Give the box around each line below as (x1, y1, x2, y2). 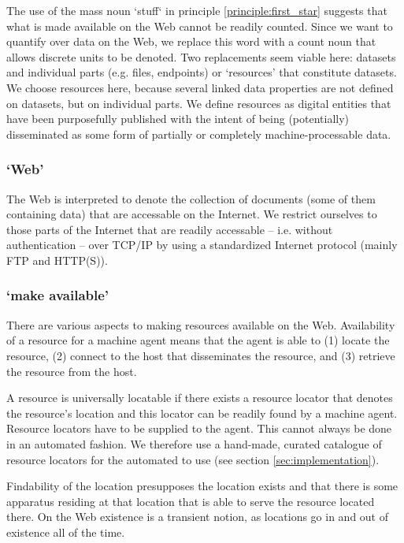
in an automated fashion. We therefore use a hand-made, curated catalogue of (6, 435, 382, 452)
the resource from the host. (6, 363, 137, 379)
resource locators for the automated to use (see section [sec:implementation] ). (6, 451, 380, 467)
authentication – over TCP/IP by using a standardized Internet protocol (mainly (6, 236, 398, 253)
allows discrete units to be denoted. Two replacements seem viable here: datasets (6, 48, 396, 65)
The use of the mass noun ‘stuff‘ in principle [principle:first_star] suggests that (6, 2, 387, 18)
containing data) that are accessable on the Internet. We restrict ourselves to (6, 206, 377, 222)
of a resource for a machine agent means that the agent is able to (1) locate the (6, 332, 390, 348)
